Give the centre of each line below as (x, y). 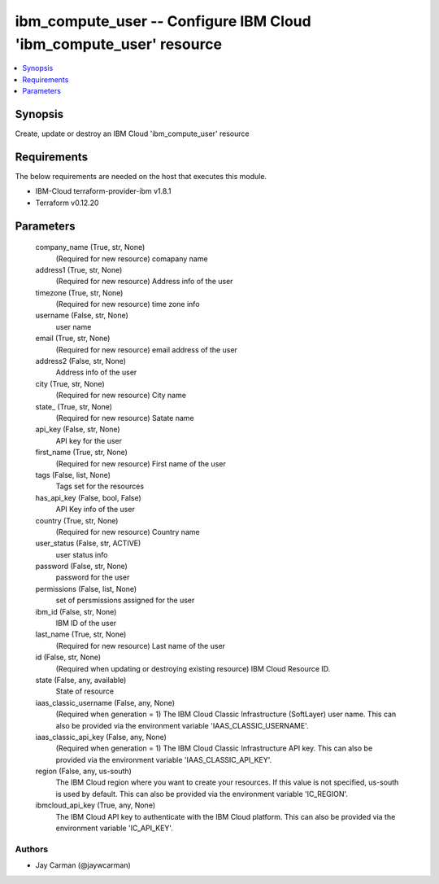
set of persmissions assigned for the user (125, 600)
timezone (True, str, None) (79, 292)
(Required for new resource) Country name (128, 532)
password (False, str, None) (81, 567)
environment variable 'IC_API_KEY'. (115, 828)
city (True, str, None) (70, 383)
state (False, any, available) (81, 680)
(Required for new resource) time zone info (128, 304)
